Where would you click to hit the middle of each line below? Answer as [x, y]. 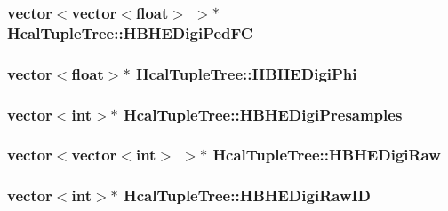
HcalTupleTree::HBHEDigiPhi [246, 73]
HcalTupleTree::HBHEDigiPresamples [263, 114]
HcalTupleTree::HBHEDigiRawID [248, 195]
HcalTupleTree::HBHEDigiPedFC [130, 32]
